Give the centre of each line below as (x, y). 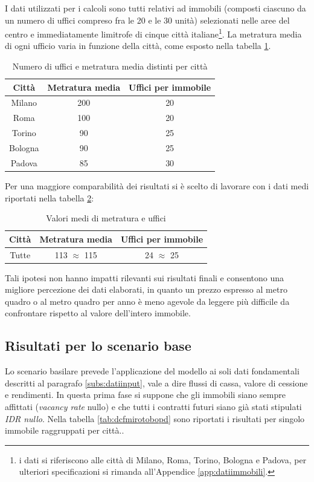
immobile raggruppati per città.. (65, 430)
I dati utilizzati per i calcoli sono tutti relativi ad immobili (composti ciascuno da (155, 8)
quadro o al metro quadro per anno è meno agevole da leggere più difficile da (147, 301)
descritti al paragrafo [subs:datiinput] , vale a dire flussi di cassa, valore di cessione (156, 383)
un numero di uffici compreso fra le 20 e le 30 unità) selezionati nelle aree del (147, 20)
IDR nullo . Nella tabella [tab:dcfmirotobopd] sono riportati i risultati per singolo (155, 418)
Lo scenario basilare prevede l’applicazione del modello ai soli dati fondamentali (152, 371)
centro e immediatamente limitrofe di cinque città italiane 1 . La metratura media (153, 33)
